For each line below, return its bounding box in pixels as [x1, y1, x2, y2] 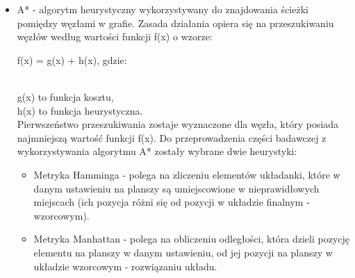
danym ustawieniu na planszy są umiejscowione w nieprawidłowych [33, 181, 320, 195]
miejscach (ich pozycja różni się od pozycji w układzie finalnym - [33, 195, 310, 209]
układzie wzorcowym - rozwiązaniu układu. [33, 259, 217, 273]
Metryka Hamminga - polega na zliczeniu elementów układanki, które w [33, 167, 340, 181]
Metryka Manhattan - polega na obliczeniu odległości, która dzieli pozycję [33, 231, 350, 246]
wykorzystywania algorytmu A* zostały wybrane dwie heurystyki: [17, 144, 297, 158]
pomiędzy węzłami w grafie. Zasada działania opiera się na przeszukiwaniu [17, 15, 334, 30]
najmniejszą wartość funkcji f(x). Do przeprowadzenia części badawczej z [17, 130, 327, 145]
